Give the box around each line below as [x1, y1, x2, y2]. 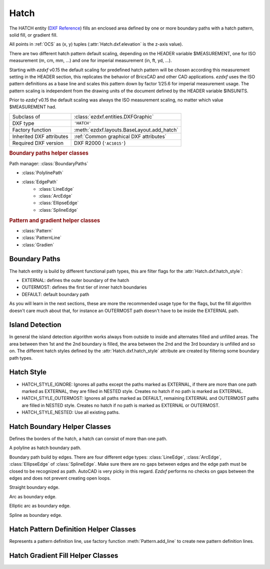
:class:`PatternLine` [21, 235, 62, 241]
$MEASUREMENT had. [9, 104, 56, 110]
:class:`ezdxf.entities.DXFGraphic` [73, 113, 154, 120]
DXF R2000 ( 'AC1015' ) [73, 139, 126, 147]
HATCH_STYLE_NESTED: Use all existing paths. [21, 409, 120, 415]
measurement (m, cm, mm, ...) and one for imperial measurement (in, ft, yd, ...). [9, 58, 172, 64]
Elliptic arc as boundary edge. [9, 503, 71, 509]
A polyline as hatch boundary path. [9, 445, 81, 451]
